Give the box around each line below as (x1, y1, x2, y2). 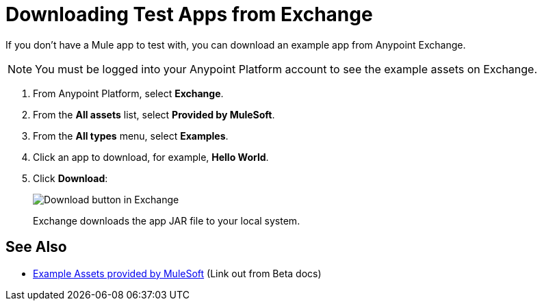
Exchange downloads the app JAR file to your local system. (33, 214, 300, 227)
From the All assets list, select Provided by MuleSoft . (33, 108, 275, 120)
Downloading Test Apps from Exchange (5, 3, 373, 26)
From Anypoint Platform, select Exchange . (33, 87, 224, 99)
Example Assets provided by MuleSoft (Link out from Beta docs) (33, 267, 322, 279)
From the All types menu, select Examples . (33, 129, 229, 142)
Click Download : (33, 172, 108, 184)
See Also (5, 238, 67, 256)
